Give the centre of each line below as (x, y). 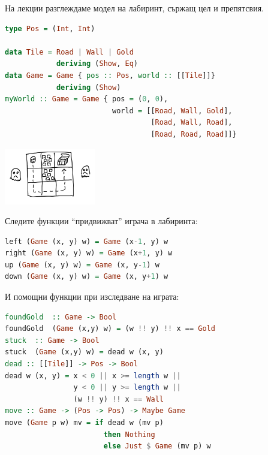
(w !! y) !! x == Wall (118, 399)
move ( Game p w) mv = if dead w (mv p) (84, 423)
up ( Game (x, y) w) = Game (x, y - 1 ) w (82, 265)
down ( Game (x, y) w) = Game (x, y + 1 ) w (87, 277)
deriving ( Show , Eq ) (97, 64)
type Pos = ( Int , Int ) (50, 28)
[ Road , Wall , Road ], (192, 123)
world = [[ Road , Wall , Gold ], (172, 111)
